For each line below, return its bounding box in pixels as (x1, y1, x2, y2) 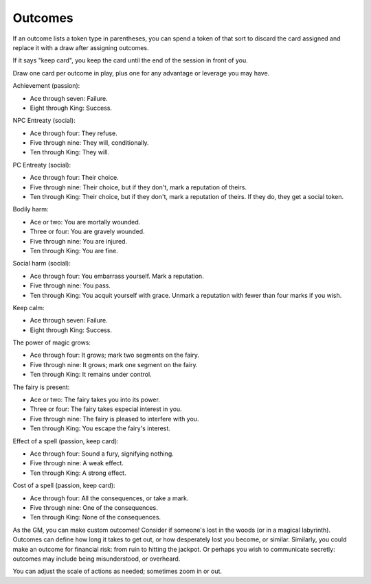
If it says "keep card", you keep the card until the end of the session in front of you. (12, 56, 248, 65)
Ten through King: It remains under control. (30, 371, 152, 379)
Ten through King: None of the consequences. (30, 513, 161, 522)
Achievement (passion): (12, 82, 80, 90)
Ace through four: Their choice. (30, 174, 120, 182)
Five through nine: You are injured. (30, 237, 127, 245)
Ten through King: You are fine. (30, 246, 118, 255)
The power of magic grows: (12, 338, 91, 347)
